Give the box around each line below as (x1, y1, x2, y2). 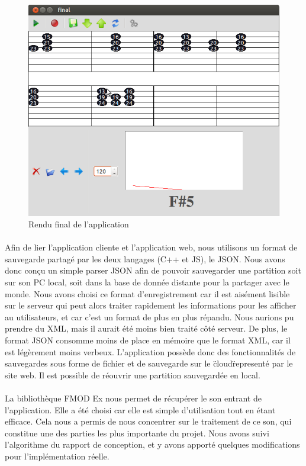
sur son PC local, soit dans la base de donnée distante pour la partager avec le (5, 276, 289, 288)
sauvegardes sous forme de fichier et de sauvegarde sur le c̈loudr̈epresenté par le (5, 357, 293, 369)
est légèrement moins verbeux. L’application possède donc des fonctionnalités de (5, 345, 296, 358)
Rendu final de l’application (28, 218, 129, 230)
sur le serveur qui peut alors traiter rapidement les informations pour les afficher (5, 299, 297, 311)
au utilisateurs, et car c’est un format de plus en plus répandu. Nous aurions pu (5, 310, 294, 323)
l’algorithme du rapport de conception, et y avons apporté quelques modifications (5, 438, 300, 451)
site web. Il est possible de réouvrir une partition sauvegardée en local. (5, 368, 260, 381)
